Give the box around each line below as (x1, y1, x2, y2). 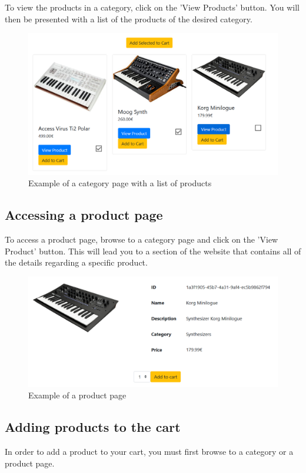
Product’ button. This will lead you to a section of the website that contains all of (5, 244, 301, 257)
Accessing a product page (5, 206, 163, 224)
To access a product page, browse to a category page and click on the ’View (5, 233, 278, 245)
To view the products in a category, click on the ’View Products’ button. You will (5, 1, 300, 13)
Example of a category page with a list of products (28, 177, 212, 189)
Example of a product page (28, 389, 127, 401)
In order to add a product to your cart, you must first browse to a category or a (5, 445, 294, 458)
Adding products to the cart (5, 418, 181, 436)
